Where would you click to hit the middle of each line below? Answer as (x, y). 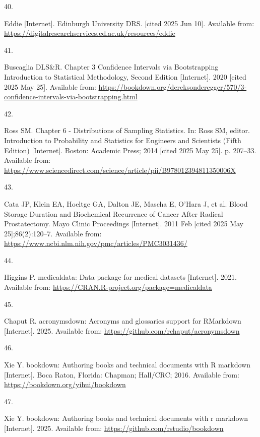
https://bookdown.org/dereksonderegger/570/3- (173, 86)
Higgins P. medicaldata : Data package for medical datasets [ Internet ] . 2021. (120, 277)
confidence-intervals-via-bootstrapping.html (71, 97)
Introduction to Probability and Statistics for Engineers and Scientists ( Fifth (123, 140)
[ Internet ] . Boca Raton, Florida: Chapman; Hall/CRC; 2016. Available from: (122, 374)
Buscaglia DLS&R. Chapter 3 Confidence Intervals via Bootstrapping (111, 67)
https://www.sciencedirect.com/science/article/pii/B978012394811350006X (120, 170)
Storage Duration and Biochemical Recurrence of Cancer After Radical (114, 213)
